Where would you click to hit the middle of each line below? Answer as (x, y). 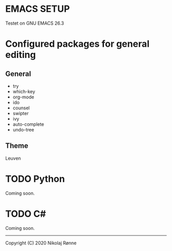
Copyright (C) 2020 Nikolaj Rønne (41, 243)
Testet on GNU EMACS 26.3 (35, 23)
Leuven (13, 158)
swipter (21, 113)
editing (20, 55)
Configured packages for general (78, 44)
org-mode (23, 97)
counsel (21, 108)
